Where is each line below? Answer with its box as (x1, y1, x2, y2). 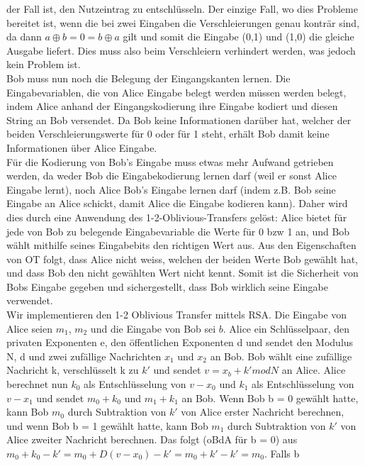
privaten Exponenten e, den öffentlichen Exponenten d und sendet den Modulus (6, 335, 354, 350)
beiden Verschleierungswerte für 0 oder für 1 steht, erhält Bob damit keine (6, 126, 330, 141)
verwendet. (6, 293, 53, 308)
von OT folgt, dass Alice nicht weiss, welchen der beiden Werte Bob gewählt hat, (6, 251, 358, 266)
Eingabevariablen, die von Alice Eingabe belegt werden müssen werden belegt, (6, 84, 347, 99)
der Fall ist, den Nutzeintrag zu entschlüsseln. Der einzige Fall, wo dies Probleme (6, 1, 358, 16)
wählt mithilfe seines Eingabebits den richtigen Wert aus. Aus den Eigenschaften (6, 238, 356, 253)
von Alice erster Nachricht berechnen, (181, 404, 344, 419)
